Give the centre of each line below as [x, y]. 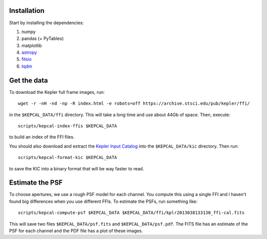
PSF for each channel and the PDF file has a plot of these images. [76, 231]
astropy [29, 52]
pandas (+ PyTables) [43, 39]
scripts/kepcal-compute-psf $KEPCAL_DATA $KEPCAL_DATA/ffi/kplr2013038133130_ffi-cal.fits [131, 213]
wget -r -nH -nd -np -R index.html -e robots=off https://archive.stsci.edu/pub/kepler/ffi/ [134, 103]
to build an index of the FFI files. [42, 137]
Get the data [28, 80]
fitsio [27, 59]
